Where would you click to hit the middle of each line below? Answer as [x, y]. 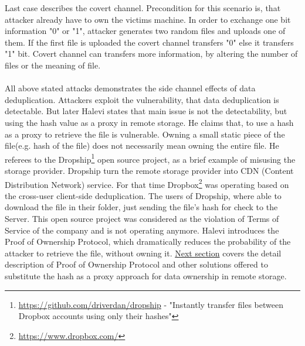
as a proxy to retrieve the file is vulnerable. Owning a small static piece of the [145, 134]
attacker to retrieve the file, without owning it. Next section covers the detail [143, 253]
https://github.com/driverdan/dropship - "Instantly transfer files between [151, 304]
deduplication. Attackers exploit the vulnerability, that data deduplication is [142, 99]
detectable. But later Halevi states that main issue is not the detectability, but [146, 111]
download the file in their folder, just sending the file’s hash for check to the [141, 207]
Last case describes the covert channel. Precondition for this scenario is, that [143, 8]
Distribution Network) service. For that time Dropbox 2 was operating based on [147, 183]
